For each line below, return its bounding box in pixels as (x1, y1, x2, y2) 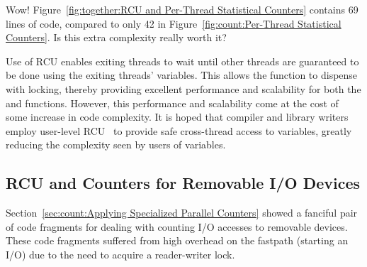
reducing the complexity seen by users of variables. (6, 137, 226, 152)
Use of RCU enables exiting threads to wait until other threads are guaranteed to (6, 53, 359, 68)
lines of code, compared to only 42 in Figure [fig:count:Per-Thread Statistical (6, 16, 341, 31)
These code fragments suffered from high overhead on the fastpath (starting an (6, 233, 349, 248)
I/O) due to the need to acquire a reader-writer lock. (6, 246, 235, 261)
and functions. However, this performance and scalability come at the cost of (6, 95, 339, 110)
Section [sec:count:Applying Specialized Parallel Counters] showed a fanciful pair (6, 205, 358, 220)
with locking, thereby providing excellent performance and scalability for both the (6, 81, 361, 96)
